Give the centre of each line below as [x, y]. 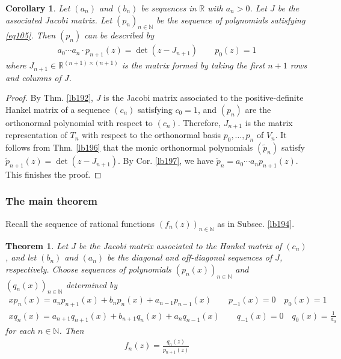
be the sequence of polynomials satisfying [231, 20]
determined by [92, 284]
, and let [21, 257]
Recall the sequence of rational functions [80, 223]
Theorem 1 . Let [37, 245]
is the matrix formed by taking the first [193, 65]
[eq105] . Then [31, 35]
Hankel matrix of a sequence [58, 109]
